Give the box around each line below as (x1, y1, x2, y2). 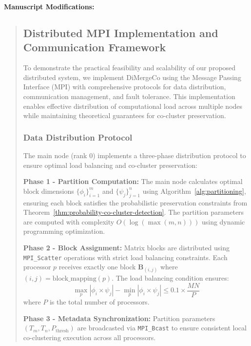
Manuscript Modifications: (4, 1, 95, 11)
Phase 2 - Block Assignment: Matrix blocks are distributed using (23, 242, 230, 252)
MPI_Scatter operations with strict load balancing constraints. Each (23, 252, 228, 262)
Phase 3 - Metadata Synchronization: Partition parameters (23, 313, 215, 323)
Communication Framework (23, 40, 166, 55)
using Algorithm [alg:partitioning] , (142, 185, 246, 196)
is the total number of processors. (49, 297, 150, 307)
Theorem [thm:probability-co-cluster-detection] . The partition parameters (23, 207, 244, 217)
